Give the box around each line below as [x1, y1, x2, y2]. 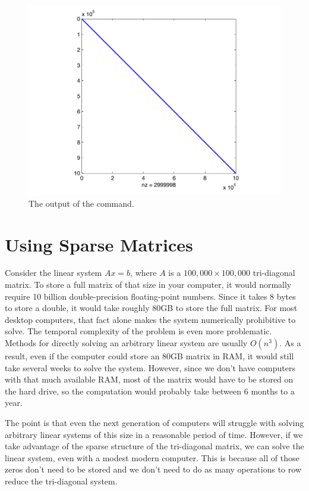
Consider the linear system [5, 266, 102, 279]
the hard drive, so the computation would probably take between [5, 384, 242, 397]
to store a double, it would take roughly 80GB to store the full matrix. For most [5, 302, 298, 314]
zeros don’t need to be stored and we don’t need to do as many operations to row [5, 463, 301, 476]
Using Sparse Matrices [5, 232, 193, 256]
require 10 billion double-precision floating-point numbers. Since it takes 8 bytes [5, 290, 296, 302]
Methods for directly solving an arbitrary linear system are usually [5, 337, 248, 349]
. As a [279, 337, 301, 349]
